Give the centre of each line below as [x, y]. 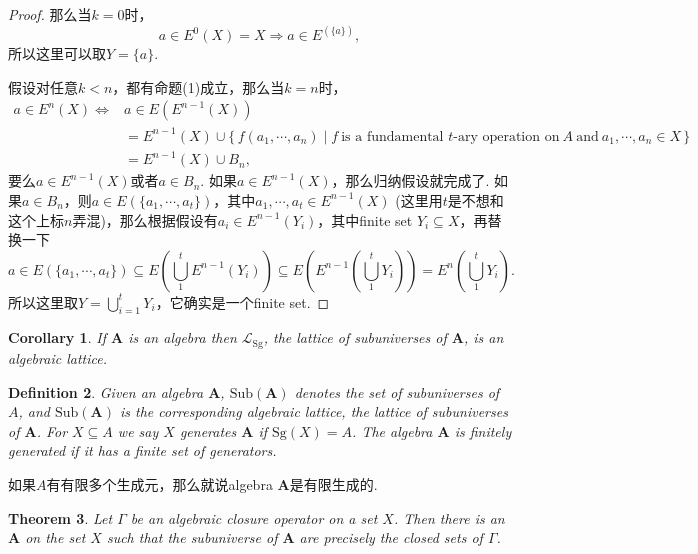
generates [208, 430]
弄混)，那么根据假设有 [145, 219]
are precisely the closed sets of [391, 537]
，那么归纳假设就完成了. [410, 180]
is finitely [483, 430]
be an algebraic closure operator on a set [254, 517]
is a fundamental [392, 136]
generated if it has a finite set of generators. [142, 450]
